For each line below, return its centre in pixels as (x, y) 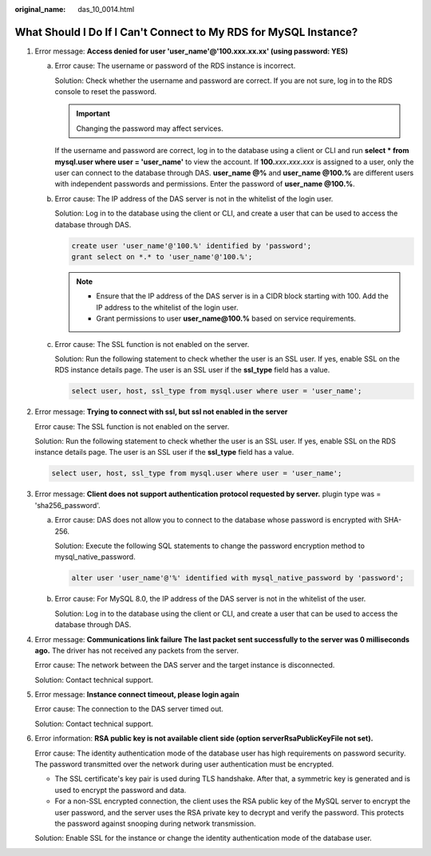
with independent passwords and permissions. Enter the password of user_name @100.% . (205, 184)
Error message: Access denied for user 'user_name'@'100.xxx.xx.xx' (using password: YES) (192, 51)
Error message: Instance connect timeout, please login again (137, 695)
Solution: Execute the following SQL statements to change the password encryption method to (210, 546)
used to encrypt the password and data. (121, 790)
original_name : (40, 9)
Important (93, 114)
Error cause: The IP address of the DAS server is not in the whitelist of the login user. (194, 199)
